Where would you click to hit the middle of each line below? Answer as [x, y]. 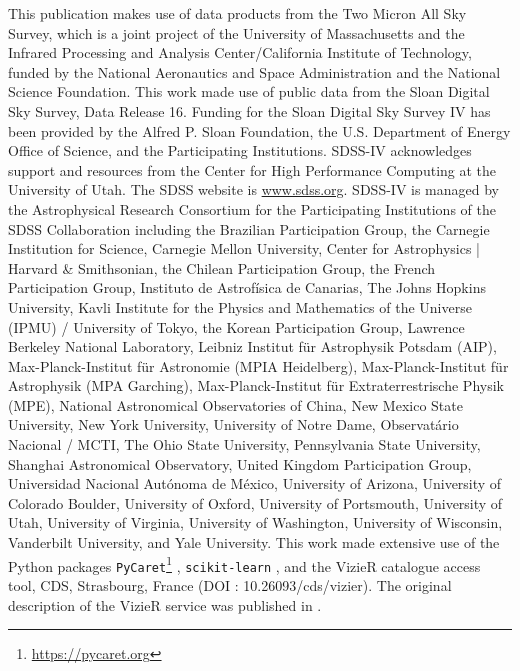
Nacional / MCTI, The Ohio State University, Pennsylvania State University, [244, 444]
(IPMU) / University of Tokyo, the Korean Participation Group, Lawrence [236, 326]
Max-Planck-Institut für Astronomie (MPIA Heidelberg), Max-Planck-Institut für [258, 365]
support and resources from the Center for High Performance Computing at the [252, 169]
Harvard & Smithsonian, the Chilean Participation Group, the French [222, 267]
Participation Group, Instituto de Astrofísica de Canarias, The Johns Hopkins [247, 287]
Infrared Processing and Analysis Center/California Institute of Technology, [240, 52]
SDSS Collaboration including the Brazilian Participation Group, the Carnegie [249, 228]
